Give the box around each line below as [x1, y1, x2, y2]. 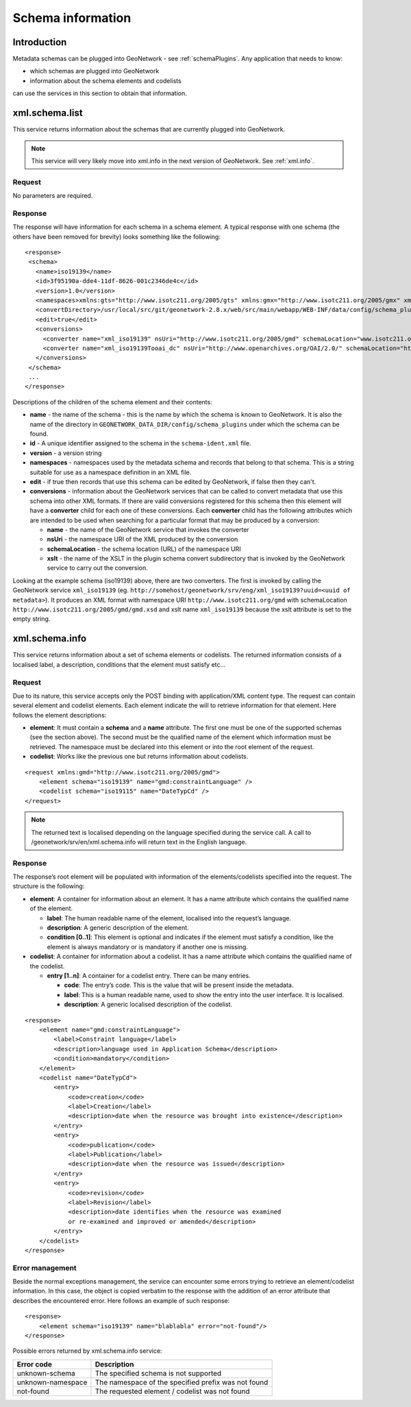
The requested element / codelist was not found [95, 1386, 250, 1396]
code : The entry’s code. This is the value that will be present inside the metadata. [64, 981, 294, 990]
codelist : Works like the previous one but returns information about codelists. [29, 753, 249, 761]
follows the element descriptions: [12, 711, 107, 719]
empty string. [12, 615, 51, 623]
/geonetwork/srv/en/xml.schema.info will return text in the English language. [31, 837, 247, 846]
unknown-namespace [16, 1378, 88, 1387]
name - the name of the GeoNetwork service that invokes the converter [47, 525, 249, 534]
